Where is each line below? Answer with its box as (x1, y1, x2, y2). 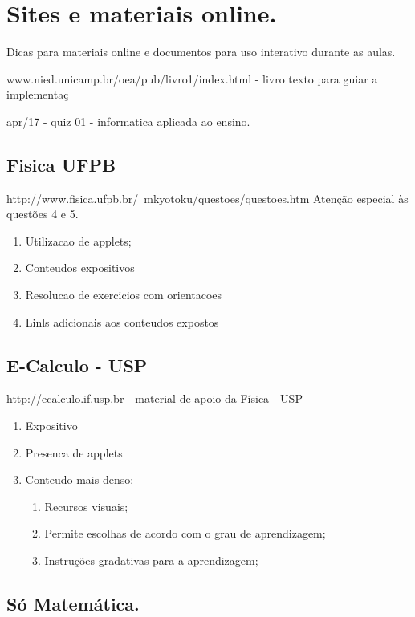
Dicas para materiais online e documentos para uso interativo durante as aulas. (6, 43, 396, 60)
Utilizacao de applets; (25, 232, 132, 249)
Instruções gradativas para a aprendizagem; (44, 552, 258, 569)
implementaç (6, 86, 69, 103)
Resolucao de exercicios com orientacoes (25, 286, 222, 303)
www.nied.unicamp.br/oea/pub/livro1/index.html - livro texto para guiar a (6, 70, 378, 87)
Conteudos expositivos (25, 259, 135, 276)
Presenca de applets (25, 444, 123, 461)
